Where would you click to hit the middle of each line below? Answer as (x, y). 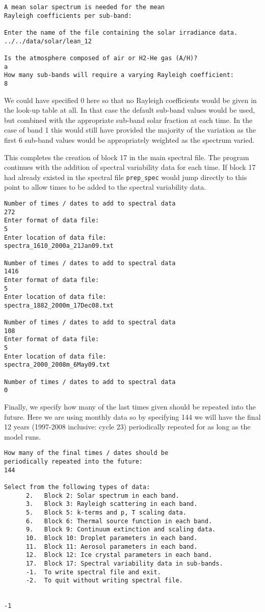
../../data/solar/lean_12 (48, 41)
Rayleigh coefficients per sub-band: (68, 16)
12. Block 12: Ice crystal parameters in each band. (119, 555)
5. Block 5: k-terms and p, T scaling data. (106, 513)
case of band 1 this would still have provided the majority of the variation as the (130, 130)
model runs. (23, 436)
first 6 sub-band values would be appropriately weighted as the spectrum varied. (129, 139)
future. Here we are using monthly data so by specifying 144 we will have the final (132, 416)
